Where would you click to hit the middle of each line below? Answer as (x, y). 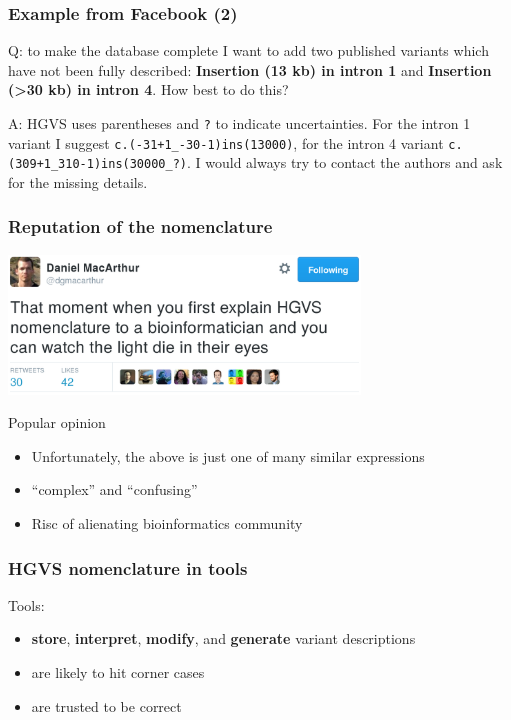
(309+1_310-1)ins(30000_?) (97, 164)
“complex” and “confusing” (114, 489)
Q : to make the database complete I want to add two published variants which (248, 50)
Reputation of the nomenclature (140, 226)
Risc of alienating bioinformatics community (167, 523)
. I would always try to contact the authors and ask (344, 162)
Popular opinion (57, 422)
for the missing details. (78, 181)
